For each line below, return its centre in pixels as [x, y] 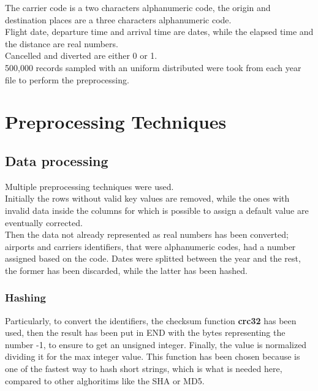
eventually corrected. [44, 222]
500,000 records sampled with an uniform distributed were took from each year [153, 67]
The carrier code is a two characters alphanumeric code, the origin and [138, 7]
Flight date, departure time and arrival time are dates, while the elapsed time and [159, 32]
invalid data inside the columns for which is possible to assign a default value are [157, 210]
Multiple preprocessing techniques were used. [89, 186]
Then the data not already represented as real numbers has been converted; [147, 234]
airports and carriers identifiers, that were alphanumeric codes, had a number [150, 246]
